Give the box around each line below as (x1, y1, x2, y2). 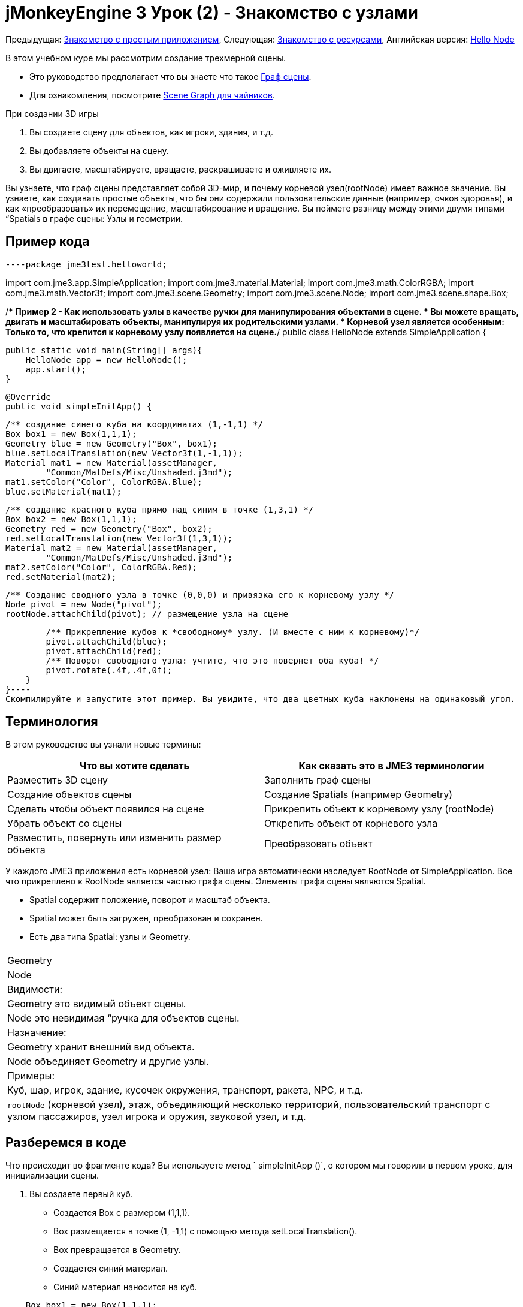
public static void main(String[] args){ (5, 345, 202, 355)
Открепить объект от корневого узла (264, 817, 438, 830)
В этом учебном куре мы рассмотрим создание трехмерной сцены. (5, 52, 286, 63)
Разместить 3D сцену (7, 774, 108, 787)
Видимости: (7, 983, 63, 996)
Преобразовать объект (264, 838, 373, 850)
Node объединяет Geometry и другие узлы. (7, 1055, 209, 1068)
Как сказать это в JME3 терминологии (298, 760, 485, 772)
